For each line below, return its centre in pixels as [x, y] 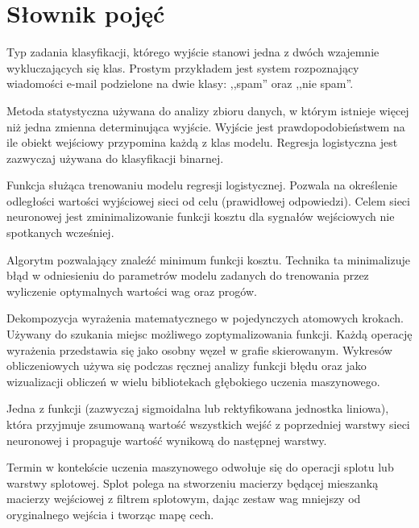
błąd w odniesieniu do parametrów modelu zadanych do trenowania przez [188, 275]
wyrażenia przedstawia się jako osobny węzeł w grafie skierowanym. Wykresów [199, 349]
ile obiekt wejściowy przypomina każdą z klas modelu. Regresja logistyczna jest [202, 142]
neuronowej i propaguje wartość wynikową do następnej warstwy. [167, 440]
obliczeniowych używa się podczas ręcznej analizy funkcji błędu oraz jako [187, 366]
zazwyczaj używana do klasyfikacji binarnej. [115, 158]
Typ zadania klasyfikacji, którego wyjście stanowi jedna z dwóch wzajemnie [193, 52]
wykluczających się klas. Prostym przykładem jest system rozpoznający [183, 67]
